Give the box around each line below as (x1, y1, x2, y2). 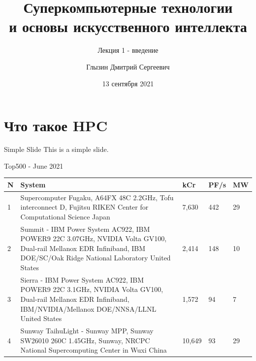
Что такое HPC (4, 115, 108, 136)
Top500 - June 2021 (4, 160, 64, 171)
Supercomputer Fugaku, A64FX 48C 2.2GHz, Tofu (20, 192, 174, 202)
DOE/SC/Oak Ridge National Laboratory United (20, 253, 171, 263)
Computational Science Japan (20, 211, 110, 221)
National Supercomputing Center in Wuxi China (20, 345, 167, 355)
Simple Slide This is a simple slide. (4, 144, 109, 154)
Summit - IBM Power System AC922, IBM (20, 223, 150, 234)
